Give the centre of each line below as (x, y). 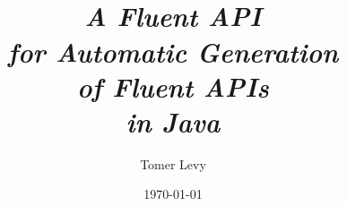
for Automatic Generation (173, 51)
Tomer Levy (173, 163)
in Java (173, 121)
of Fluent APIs (173, 86)
